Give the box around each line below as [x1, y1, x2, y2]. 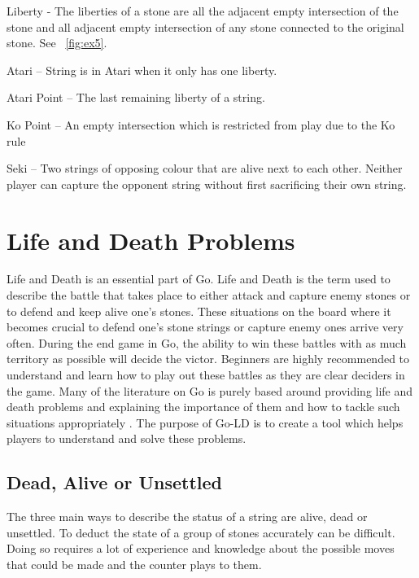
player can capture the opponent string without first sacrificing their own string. [7, 175, 407, 192]
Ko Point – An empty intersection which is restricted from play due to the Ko [7, 116, 395, 133]
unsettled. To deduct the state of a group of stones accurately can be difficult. [7, 523, 395, 541]
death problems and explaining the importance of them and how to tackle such [7, 398, 400, 415]
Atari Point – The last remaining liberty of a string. [7, 89, 265, 106]
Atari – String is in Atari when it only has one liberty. [7, 61, 277, 78]
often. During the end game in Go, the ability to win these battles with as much [7, 334, 407, 351]
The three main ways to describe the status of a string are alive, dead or [7, 508, 368, 525]
